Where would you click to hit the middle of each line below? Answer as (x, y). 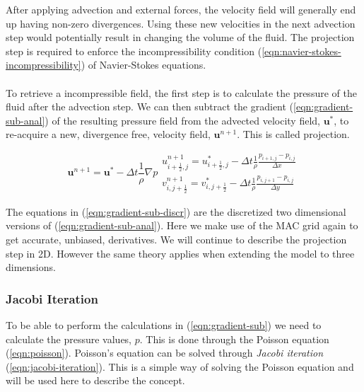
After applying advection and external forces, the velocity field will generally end (181, 9)
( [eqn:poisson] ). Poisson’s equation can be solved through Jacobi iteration (165, 353)
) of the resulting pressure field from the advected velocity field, (182, 120)
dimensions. (31, 267)
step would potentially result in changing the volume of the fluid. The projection (180, 37)
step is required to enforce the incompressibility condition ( (134, 51)
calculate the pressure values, (69, 339)
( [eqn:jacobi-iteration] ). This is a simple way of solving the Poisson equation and (180, 366)
